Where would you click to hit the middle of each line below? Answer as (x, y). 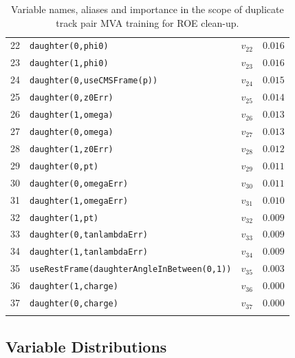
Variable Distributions (86, 346)
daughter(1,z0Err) (72, 149)
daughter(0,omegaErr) (79, 183)
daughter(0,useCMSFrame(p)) (94, 81)
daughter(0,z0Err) (72, 98)
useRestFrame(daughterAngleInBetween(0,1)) (131, 270)
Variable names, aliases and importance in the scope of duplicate (147, 9)
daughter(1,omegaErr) (79, 201)
